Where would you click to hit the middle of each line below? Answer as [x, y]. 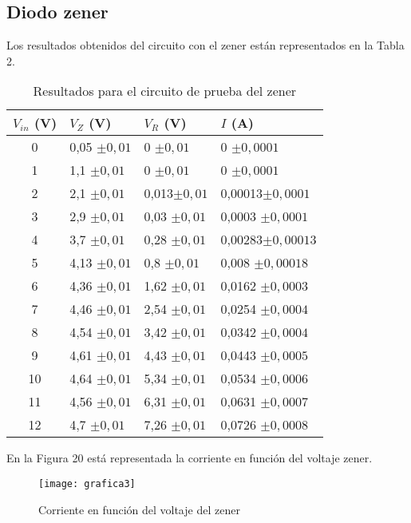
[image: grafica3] [87, 483]
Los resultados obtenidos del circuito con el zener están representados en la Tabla [205, 45]
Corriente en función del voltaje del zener [139, 509]
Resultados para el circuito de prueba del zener [165, 91]
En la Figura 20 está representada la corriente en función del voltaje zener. [190, 458]
